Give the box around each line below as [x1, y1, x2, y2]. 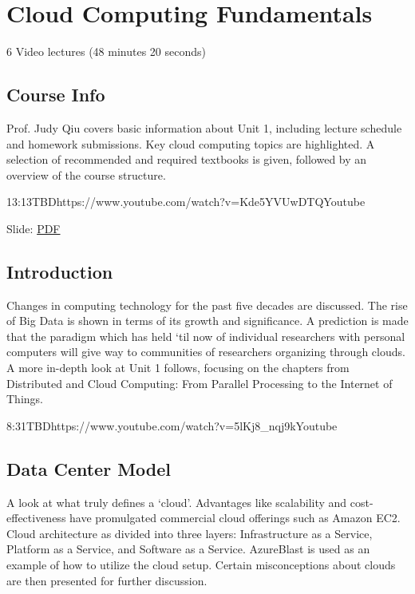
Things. [6, 390, 43, 407]
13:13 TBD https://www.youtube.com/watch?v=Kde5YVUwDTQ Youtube [6, 193, 366, 210]
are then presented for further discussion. [6, 572, 207, 588]
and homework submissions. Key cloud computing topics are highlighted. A [6, 135, 375, 152]
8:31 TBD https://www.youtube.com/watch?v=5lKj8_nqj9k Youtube [6, 417, 338, 434]
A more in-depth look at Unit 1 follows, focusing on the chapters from [6, 359, 350, 376]
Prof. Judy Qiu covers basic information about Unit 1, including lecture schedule [6, 119, 402, 136]
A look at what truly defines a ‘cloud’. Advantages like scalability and [6, 493, 347, 510]
